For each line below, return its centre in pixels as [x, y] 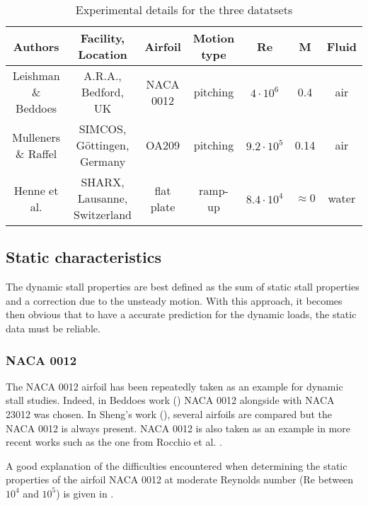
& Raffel [36, 153]
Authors [36, 46]
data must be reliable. [53, 328]
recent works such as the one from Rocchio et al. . [114, 442]
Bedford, [103, 92]
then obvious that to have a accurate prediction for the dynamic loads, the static [181, 314]
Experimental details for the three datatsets [184, 10]
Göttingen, [103, 145]
